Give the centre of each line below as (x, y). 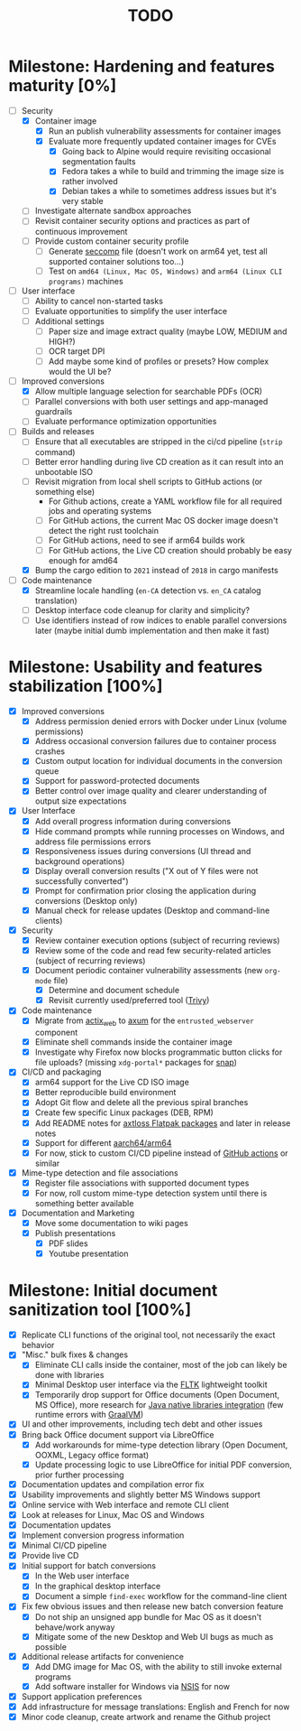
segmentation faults (99, 162)
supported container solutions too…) (116, 261)
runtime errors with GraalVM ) (89, 1415)
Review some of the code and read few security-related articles (153, 950)
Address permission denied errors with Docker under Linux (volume (161, 721)
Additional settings (69, 321)
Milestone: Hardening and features (142, 66)
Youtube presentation (88, 1254)
